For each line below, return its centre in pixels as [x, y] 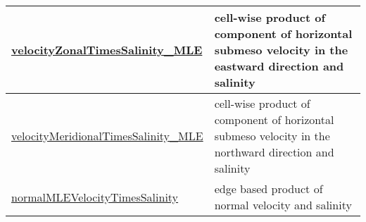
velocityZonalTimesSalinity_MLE [107, 50]
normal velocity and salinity [283, 205]
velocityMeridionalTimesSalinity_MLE [107, 136]
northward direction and [274, 152]
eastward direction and [279, 66]
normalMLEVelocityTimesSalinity [95, 197]
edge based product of [269, 189]
